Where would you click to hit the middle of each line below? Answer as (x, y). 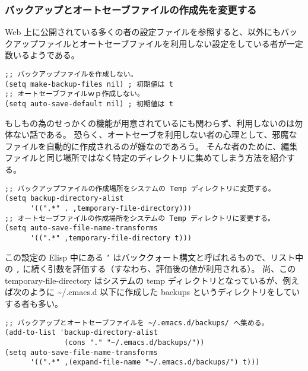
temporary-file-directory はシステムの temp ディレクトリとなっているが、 (144, 280)
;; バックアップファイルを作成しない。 (71, 74)
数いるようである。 (42, 55)
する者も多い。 (34, 304)
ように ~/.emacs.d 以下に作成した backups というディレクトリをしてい (165, 292)
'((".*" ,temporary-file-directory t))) (111, 238)
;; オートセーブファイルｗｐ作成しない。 (74, 94)
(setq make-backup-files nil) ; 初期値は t (89, 84)
